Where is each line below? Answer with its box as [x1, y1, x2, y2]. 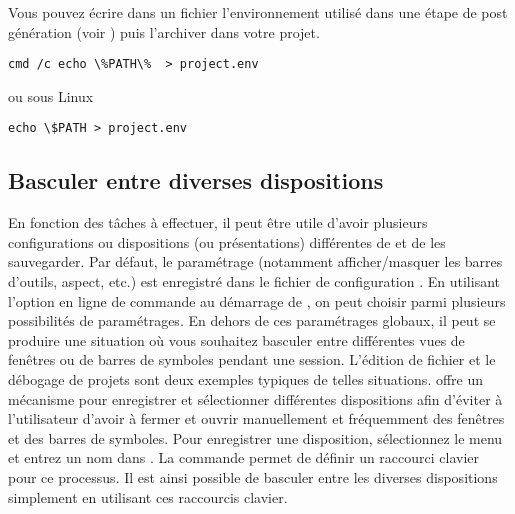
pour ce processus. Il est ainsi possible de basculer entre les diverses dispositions [8, 467, 498, 488]
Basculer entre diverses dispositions [8, 165, 384, 196]
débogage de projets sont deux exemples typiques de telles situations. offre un [8, 369, 484, 390]
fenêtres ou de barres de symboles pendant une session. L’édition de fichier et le [8, 349, 496, 370]
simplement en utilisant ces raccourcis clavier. [8, 486, 288, 507]
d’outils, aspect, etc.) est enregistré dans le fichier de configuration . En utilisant [8, 271, 500, 292]
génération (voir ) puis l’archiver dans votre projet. [8, 21, 320, 42]
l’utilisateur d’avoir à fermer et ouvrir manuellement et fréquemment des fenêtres [8, 408, 505, 429]
